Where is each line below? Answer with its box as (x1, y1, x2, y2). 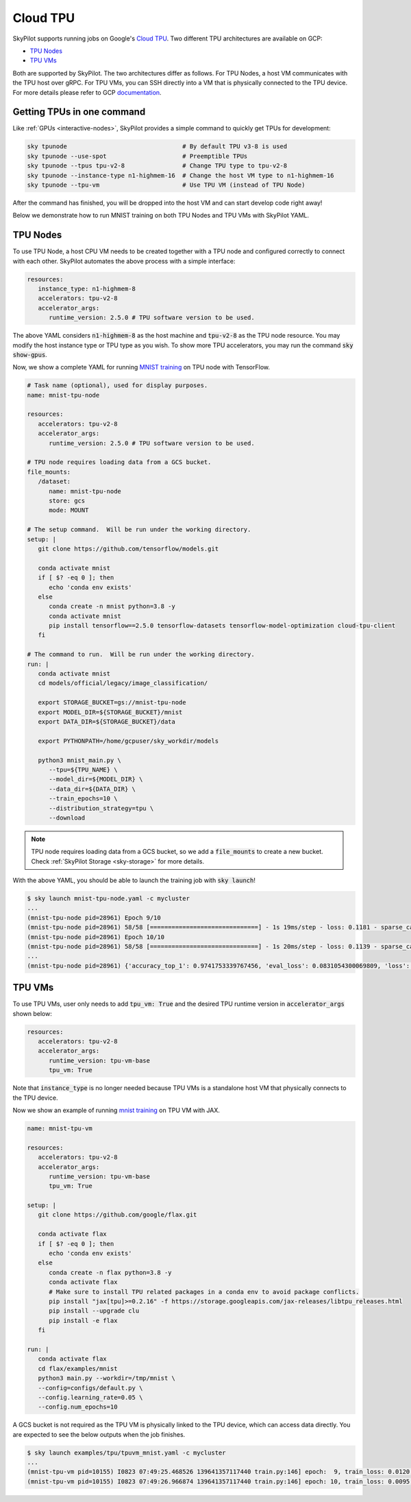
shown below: (12, 1009, 53, 1017)
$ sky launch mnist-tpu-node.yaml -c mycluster (27, 894, 190, 903)
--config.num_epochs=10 (38, 1403, 118, 1411)
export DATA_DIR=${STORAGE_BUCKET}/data (38, 717, 176, 726)
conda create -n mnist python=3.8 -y (49, 603, 176, 610)
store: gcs (49, 497, 86, 505)
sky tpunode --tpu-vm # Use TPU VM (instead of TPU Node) (27, 181, 306, 189)
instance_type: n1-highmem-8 (38, 285, 136, 292)
